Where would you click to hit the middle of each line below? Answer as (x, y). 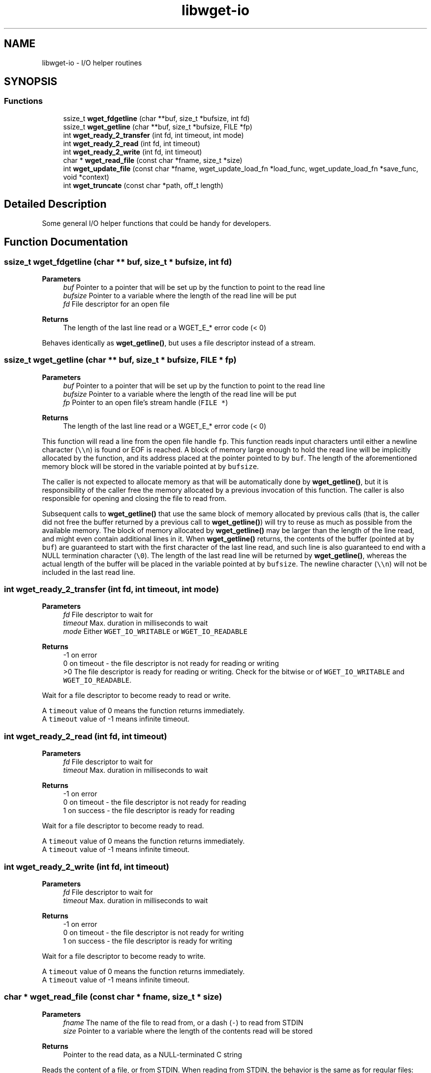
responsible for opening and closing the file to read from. (134, 498)
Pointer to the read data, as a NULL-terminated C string (153, 1054)
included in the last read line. (89, 572)
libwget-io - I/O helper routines (92, 63)
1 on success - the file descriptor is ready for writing (148, 941)
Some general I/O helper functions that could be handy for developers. (156, 223)
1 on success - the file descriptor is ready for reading (149, 811)
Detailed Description (55, 204)
